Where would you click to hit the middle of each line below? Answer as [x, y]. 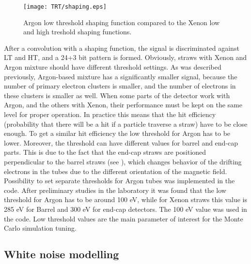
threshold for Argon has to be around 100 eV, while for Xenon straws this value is [125, 199]
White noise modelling [62, 254]
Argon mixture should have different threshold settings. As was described [113, 67]
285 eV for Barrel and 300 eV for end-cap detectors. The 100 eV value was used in [125, 209]
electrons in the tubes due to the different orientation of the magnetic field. [116, 171]
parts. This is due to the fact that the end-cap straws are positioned [105, 152]
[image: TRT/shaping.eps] [65, 7]
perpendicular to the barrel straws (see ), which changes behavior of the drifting [123, 161]
